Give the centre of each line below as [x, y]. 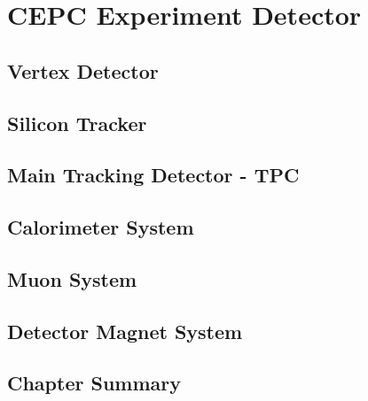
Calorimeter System [101, 227]
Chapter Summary [94, 383]
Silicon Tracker [77, 123]
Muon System [72, 278]
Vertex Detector [83, 70]
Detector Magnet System [125, 331]
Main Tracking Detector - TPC [153, 175]
